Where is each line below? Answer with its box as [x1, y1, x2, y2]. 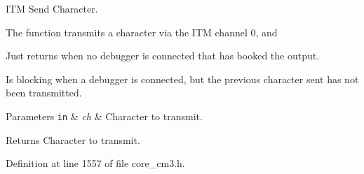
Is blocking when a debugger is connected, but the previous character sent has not [6, 71, 359, 86]
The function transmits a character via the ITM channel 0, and [6, 24, 278, 39]
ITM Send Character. [6, 1, 98, 15]
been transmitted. [6, 85, 82, 100]
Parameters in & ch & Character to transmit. [6, 108, 203, 123]
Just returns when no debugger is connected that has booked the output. [6, 48, 320, 63]
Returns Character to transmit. [6, 132, 140, 147]
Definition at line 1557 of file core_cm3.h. [6, 156, 185, 171]
